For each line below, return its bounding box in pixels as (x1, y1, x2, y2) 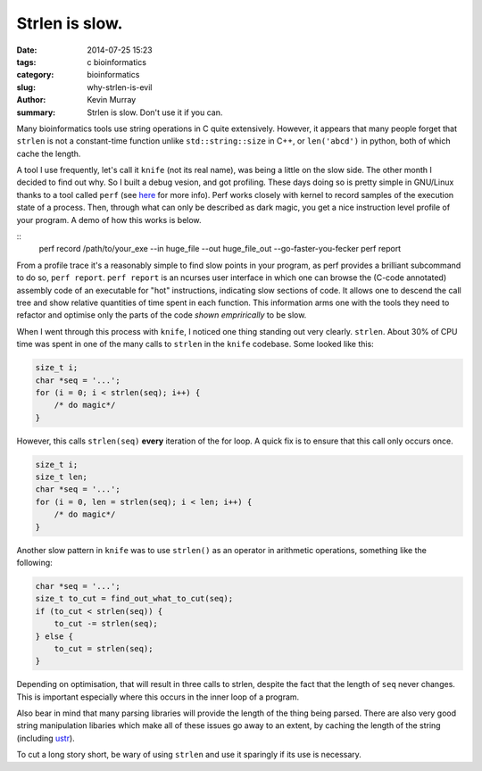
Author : (16, 95, 46, 105)
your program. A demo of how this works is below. (16, 214, 202, 225)
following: (16, 557, 53, 568)
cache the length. (16, 148, 81, 159)
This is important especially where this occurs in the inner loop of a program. (16, 692, 300, 702)
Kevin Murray (87, 95, 137, 105)
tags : (16, 56, 37, 67)
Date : (16, 45, 37, 55)
